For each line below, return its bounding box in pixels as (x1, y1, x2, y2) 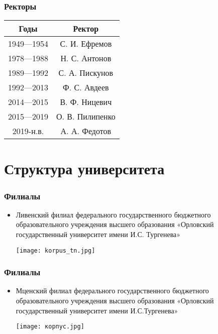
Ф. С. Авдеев (63, 81, 109, 93)
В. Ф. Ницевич (60, 96, 112, 108)
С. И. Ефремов (60, 38, 112, 50)
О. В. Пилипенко (56, 110, 116, 123)
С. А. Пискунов (58, 67, 114, 79)
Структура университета (4, 158, 165, 179)
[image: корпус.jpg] (16, 323, 84, 330)
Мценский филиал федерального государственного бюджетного (16, 285, 209, 296)
